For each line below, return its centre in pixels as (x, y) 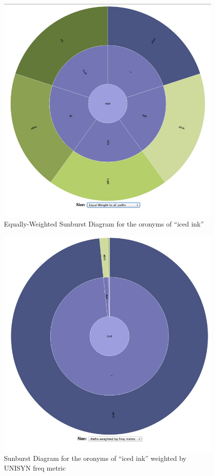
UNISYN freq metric (35, 467)
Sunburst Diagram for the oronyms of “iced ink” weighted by (95, 458)
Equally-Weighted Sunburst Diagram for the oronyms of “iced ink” (104, 224)
